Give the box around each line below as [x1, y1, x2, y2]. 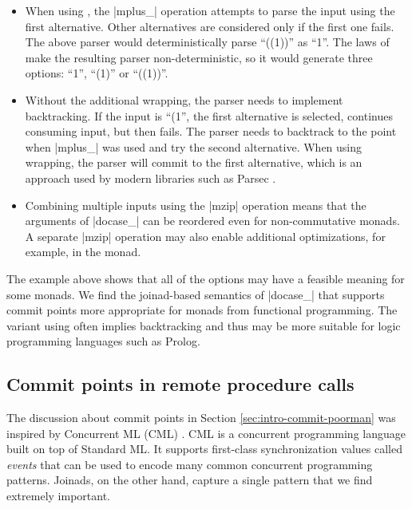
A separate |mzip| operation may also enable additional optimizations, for [25, 227, 386, 244]
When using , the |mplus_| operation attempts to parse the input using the [25, 2, 395, 18]
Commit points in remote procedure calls [6, 372, 355, 397]
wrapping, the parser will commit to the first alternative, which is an [25, 154, 362, 171]
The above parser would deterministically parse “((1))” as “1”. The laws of [25, 34, 390, 50]
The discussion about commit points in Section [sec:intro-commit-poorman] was [6, 409, 396, 426]
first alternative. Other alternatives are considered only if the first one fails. [25, 18, 394, 34]
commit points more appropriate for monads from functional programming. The [6, 302, 398, 318]
